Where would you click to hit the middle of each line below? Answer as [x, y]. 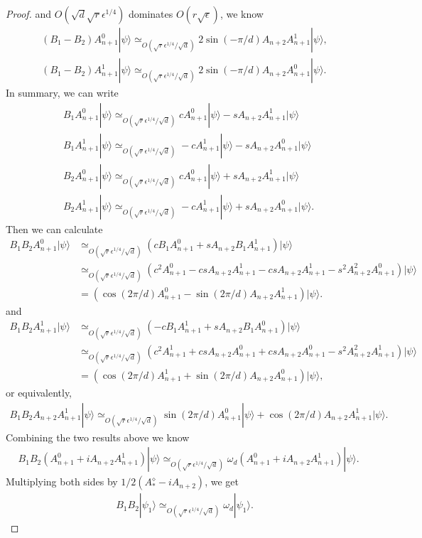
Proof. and [29, 14]
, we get [222, 481]
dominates [151, 14]
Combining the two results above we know [98, 437]
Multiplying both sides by [62, 481]
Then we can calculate [54, 228]
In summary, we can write [62, 93]
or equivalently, [39, 392]
